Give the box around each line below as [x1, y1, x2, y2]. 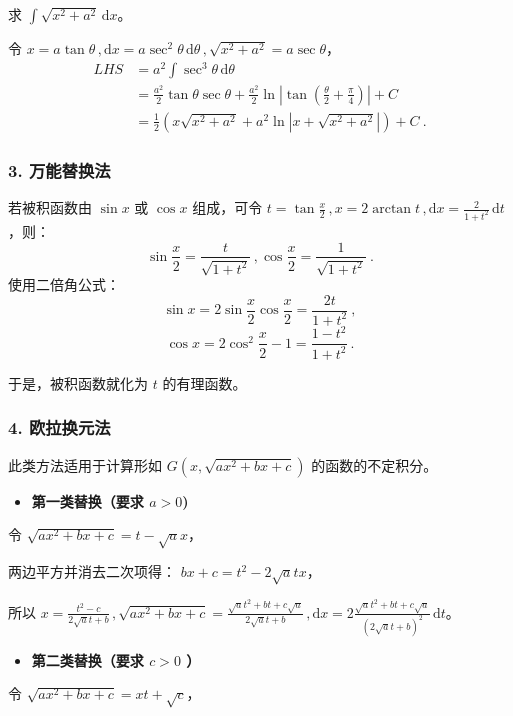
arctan [372, 202, 412, 217]
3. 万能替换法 [8, 157, 111, 182]
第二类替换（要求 [31, 649, 144, 670]
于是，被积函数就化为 [8, 372, 148, 393]
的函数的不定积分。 [311, 454, 438, 475]
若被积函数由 [8, 197, 92, 218]
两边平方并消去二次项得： [8, 561, 176, 582]
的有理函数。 [162, 372, 247, 393]
